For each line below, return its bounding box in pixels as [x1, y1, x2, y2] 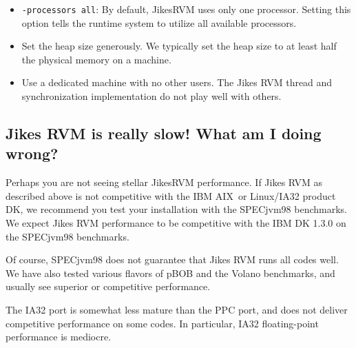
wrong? [6, 143, 59, 164]
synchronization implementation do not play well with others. [21, 89, 282, 103]
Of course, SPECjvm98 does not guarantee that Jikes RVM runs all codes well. [6, 252, 339, 267]
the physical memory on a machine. [21, 52, 171, 66]
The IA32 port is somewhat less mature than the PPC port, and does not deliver [6, 302, 348, 316]
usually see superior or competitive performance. [6, 279, 211, 294]
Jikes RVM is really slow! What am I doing [6, 123, 322, 144]
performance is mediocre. [6, 329, 112, 344]
